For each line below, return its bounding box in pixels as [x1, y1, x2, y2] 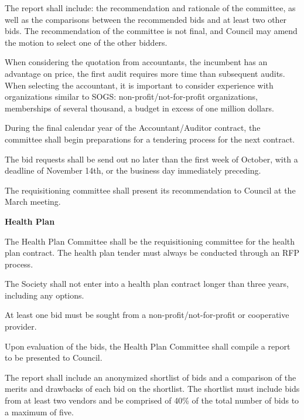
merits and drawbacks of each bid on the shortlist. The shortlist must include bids [5, 382, 300, 395]
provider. [5, 320, 37, 333]
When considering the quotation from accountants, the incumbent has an [5, 56, 268, 68]
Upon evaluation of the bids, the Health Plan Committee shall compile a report [5, 340, 291, 352]
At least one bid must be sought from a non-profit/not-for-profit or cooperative [5, 309, 289, 321]
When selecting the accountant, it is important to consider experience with [5, 79, 274, 91]
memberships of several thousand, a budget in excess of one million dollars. [5, 101, 274, 114]
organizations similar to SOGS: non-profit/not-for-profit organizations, [5, 90, 258, 103]
